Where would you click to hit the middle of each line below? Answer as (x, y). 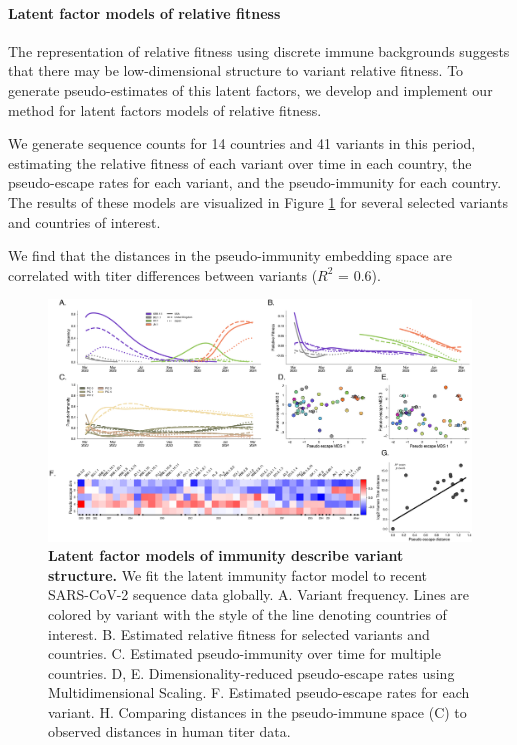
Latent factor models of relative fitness (144, 12)
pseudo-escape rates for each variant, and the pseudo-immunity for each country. (255, 182)
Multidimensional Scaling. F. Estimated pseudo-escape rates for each (259, 692)
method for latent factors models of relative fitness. (165, 109)
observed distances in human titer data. (169, 731)
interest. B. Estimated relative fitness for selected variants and (239, 633)
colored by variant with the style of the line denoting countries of (247, 613)
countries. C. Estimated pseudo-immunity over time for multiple (244, 653)
